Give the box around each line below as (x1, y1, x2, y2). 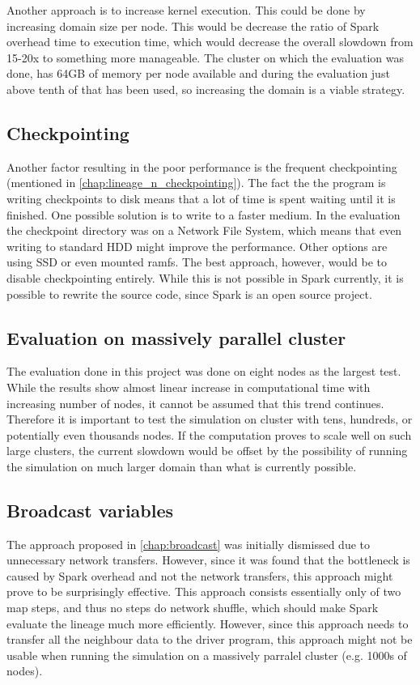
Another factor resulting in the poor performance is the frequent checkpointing (6, 158, 397, 175)
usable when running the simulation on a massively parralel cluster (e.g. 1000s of (6, 646, 407, 663)
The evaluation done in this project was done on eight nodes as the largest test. (6, 363, 401, 380)
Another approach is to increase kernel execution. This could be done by (6, 2, 366, 18)
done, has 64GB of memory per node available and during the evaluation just (6, 65, 390, 82)
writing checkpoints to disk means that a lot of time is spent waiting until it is (6, 189, 396, 206)
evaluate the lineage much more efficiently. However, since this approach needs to (6, 615, 409, 632)
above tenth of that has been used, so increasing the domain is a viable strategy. (6, 80, 405, 97)
